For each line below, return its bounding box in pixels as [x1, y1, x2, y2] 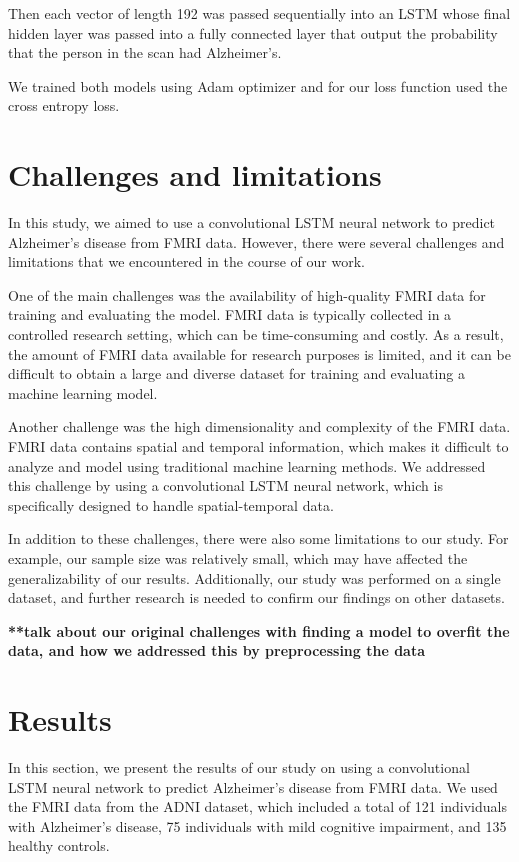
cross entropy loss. [8, 95, 120, 116]
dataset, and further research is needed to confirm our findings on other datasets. [8, 587, 505, 608]
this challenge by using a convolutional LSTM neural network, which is [8, 475, 443, 496]
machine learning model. [8, 382, 158, 403]
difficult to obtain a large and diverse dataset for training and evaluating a [8, 363, 465, 384]
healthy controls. [8, 835, 110, 856]
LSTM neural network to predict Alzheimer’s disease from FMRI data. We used [8, 776, 498, 797]
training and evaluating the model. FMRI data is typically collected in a [8, 304, 452, 325]
